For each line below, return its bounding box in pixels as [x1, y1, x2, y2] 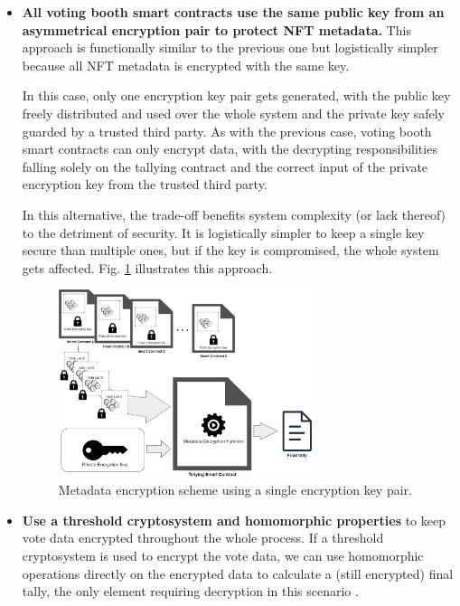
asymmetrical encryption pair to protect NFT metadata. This [22, 20, 411, 39]
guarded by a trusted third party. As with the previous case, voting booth [22, 121, 432, 140]
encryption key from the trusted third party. [22, 175, 268, 194]
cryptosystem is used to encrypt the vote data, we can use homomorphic [22, 546, 424, 565]
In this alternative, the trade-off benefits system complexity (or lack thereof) [22, 204, 446, 223]
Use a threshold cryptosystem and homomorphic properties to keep [22, 510, 446, 529]
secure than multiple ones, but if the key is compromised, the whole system [22, 241, 439, 260]
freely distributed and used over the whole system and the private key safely [22, 103, 445, 122]
